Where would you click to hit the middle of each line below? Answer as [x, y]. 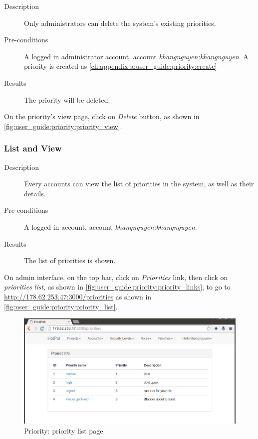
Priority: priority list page [64, 431]
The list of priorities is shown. [70, 260]
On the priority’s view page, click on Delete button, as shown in [102, 116]
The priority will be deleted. [67, 99]
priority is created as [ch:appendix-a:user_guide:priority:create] [121, 66]
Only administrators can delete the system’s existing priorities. [120, 23]
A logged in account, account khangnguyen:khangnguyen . [111, 226]
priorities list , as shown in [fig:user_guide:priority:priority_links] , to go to [117, 287]
